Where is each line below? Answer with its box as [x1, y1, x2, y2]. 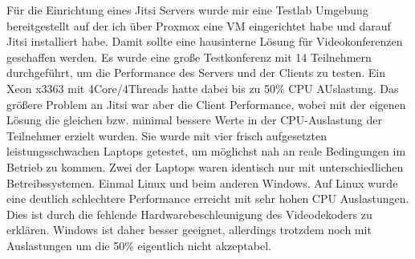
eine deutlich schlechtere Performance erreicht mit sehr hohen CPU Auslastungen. [6, 190, 409, 207]
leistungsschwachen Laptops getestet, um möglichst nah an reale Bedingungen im [6, 143, 406, 160]
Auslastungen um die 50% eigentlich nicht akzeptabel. [6, 237, 271, 253]
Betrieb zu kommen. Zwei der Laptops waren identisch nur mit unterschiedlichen [6, 158, 404, 175]
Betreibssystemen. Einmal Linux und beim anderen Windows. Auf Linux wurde [6, 174, 398, 191]
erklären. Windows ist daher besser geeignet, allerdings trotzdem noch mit [6, 221, 372, 238]
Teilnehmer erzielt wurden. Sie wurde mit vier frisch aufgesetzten [6, 127, 327, 144]
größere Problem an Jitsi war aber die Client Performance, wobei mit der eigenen [6, 95, 406, 112]
